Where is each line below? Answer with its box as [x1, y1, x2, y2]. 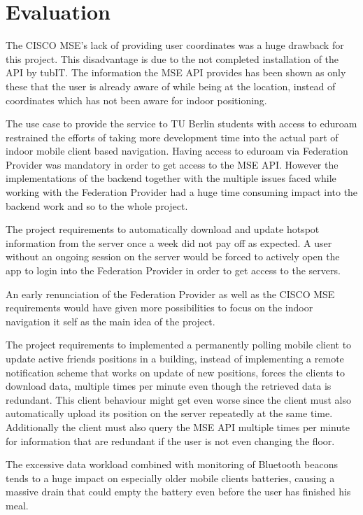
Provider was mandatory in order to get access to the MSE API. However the [6, 157, 339, 171]
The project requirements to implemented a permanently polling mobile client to [6, 337, 352, 352]
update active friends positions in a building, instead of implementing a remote [6, 351, 344, 365]
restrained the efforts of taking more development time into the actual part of [6, 129, 339, 144]
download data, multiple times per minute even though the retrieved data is [6, 379, 332, 393]
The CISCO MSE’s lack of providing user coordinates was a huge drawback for [6, 38, 344, 52]
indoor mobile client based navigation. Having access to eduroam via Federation [6, 143, 348, 158]
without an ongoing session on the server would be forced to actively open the [6, 249, 340, 264]
